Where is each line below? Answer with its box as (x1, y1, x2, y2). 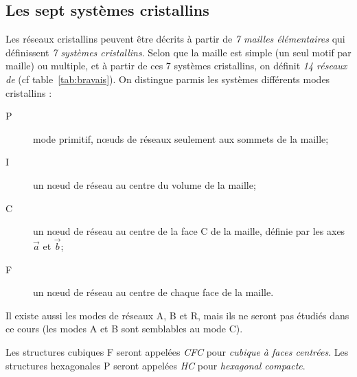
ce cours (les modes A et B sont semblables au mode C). (5, 321, 243, 336)
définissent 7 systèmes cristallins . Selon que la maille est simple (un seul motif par (5, 45, 352, 59)
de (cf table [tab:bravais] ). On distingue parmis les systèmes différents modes (5, 71, 330, 86)
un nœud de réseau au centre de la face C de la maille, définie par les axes (33, 224, 345, 238)
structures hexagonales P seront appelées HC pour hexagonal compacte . (5, 358, 306, 372)
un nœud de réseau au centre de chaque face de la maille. (33, 285, 274, 299)
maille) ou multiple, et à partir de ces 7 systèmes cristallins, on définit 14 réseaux (5, 58, 347, 73)
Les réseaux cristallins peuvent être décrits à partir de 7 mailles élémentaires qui (5, 32, 345, 46)
